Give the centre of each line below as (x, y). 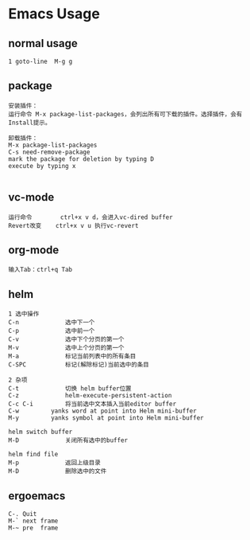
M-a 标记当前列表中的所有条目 (72, 356)
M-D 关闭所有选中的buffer (68, 440)
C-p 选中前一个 (52, 331)
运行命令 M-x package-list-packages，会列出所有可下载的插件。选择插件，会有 (125, 114)
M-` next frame (33, 521)
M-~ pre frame (33, 528)
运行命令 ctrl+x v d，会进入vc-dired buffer (90, 217)
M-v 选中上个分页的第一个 (66, 348)
